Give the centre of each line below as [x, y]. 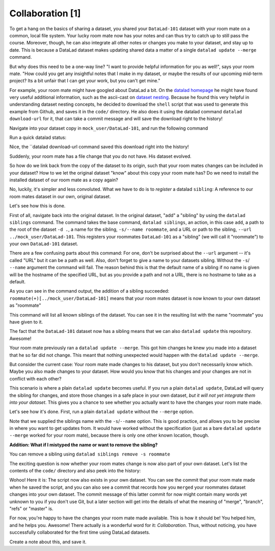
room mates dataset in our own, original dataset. [60, 196]
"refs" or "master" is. [31, 509]
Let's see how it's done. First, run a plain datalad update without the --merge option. [102, 412]
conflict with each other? [36, 378]
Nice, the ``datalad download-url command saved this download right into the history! [99, 147]
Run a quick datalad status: [38, 137]
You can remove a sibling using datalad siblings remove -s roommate [90, 454]
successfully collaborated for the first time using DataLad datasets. [80, 532]
